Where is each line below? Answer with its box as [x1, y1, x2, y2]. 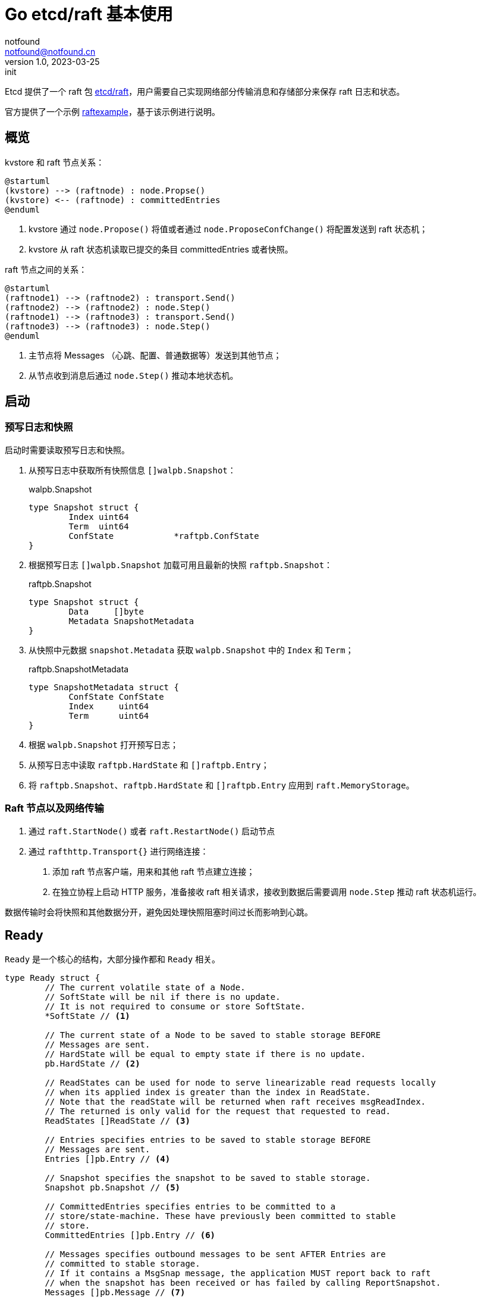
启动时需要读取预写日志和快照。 [5, 444, 130, 455]
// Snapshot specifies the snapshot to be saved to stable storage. [45, 1173, 371, 1183]
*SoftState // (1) [45, 1011, 130, 1021]
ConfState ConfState [68, 691, 164, 701]
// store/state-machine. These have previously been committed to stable [45, 1211, 396, 1221]
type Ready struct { [5, 973, 100, 983]
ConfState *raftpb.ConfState [68, 531, 259, 541]
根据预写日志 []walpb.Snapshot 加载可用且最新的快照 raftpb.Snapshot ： [29, 559, 333, 570]
